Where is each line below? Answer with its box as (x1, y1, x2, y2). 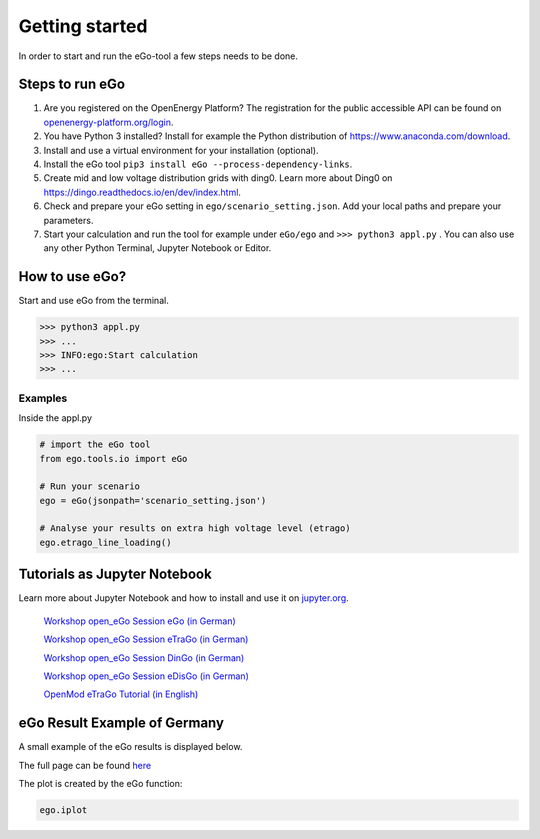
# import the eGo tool (39, 439, 151, 450)
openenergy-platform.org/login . (43, 116, 174, 128)
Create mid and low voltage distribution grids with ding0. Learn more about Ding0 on (43, 172, 393, 184)
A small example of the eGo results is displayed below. (18, 741, 243, 753)
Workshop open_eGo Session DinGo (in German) (43, 651, 245, 664)
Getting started (18, 15, 148, 37)
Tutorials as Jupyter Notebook (18, 566, 212, 583)
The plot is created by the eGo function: (18, 778, 183, 790)
